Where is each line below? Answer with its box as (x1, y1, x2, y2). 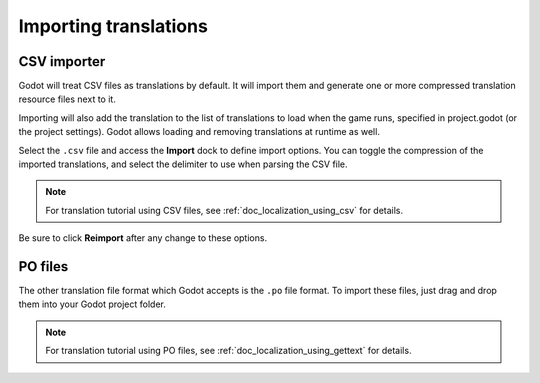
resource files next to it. (18, 93, 117, 105)
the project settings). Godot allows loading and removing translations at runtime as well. (18, 126, 380, 138)
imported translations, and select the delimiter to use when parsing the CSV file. (18, 158, 349, 170)
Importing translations (18, 15, 209, 37)
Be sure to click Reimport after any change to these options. (18, 232, 268, 244)
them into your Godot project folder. (18, 298, 167, 310)
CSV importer (18, 53, 106, 70)
